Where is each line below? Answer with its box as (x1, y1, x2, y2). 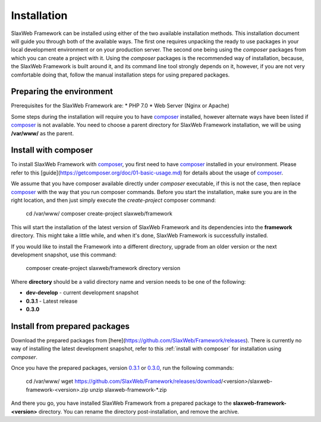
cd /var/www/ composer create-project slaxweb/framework (26, 210, 172, 217)
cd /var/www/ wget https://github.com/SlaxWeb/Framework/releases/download (26, 377, 222, 385)
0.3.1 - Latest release (26, 297, 78, 304)
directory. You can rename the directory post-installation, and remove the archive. (39, 408, 240, 415)
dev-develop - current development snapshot (26, 289, 139, 296)
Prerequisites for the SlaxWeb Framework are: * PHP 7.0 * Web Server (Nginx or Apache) (11, 102, 229, 109)
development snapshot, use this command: (11, 251, 117, 258)
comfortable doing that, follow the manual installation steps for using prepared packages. (11, 71, 230, 78)
